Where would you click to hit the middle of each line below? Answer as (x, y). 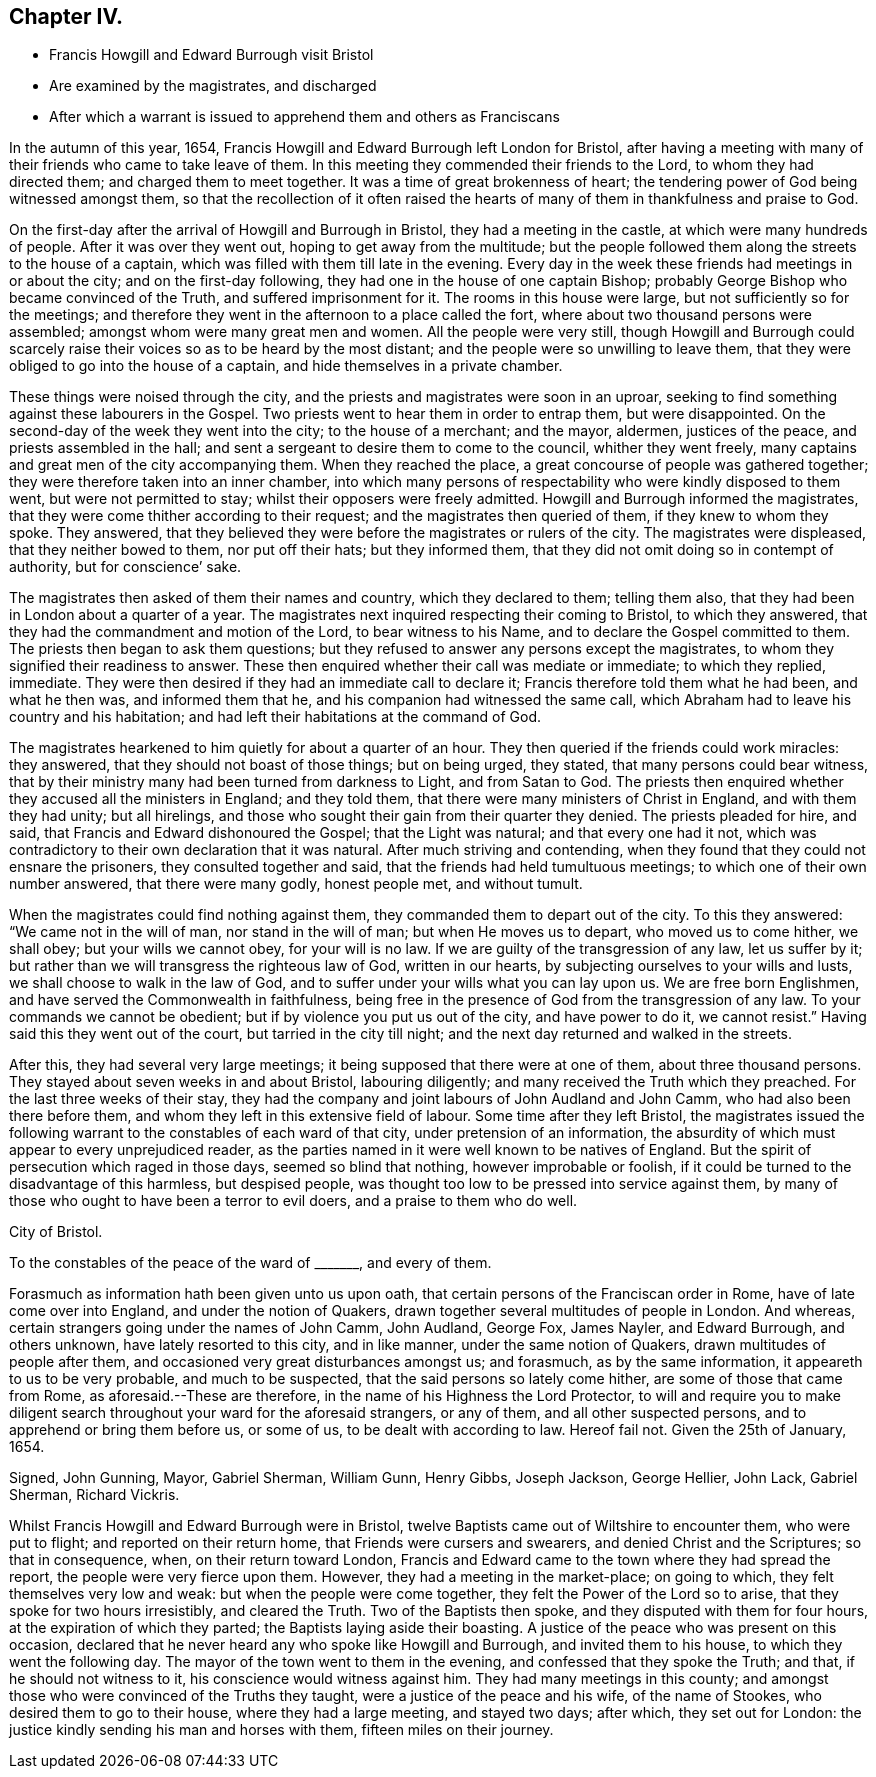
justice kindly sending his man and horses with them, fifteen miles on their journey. (281, 1730)
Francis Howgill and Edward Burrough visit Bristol (211, 55)
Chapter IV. (66, 16)
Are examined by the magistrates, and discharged (213, 86)
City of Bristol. (56, 1232)
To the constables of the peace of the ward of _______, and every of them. (250, 1263)
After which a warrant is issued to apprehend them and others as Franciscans (304, 117)
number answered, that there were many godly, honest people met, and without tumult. (296, 884)
